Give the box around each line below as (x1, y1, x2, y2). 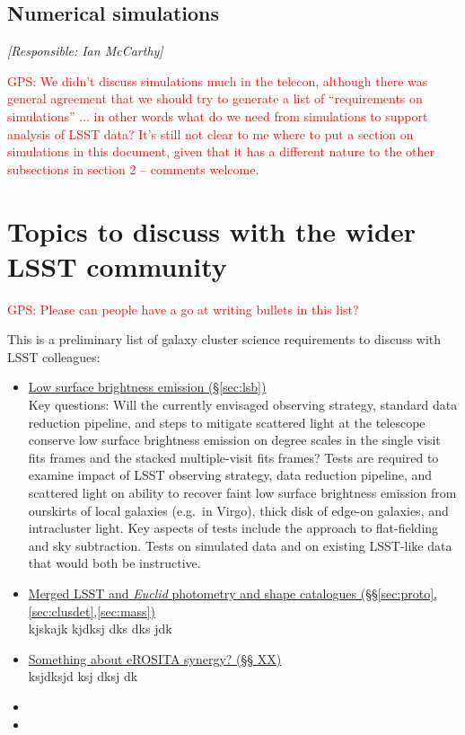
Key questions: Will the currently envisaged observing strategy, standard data (28, 395, 458, 414)
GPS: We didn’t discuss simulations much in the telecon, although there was (7, 71, 428, 90)
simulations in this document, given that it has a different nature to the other (7, 142, 435, 161)
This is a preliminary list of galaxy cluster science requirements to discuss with (7, 330, 442, 349)
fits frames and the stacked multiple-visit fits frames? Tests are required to (28, 447, 439, 466)
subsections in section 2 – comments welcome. (7, 159, 259, 178)
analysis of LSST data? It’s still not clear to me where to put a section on (7, 124, 414, 143)
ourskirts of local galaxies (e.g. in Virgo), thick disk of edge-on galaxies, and (28, 500, 449, 519)
